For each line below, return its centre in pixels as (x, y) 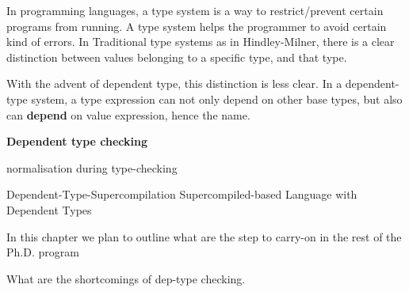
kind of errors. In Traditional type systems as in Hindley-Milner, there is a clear (201, 42)
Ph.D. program (43, 252)
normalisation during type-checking (92, 167)
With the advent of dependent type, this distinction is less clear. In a (174, 83)
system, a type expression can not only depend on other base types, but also (217, 99)
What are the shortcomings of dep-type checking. (126, 278)
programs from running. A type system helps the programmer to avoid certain (197, 26)
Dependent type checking (77, 141)
